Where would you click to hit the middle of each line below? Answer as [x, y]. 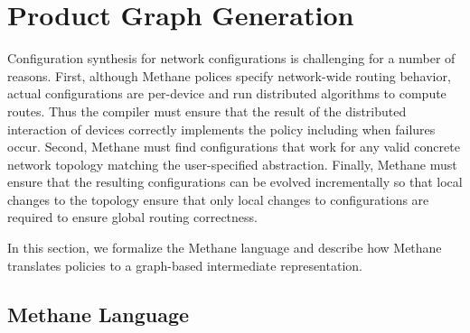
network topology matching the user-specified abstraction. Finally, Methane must [232, 164]
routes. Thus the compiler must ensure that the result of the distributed [207, 111]
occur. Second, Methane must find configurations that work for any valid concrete [234, 147]
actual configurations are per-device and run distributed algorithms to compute [227, 93]
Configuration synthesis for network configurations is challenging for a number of [231, 58]
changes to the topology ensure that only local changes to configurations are [218, 199]
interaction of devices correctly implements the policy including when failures [221, 129]
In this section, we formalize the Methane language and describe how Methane [225, 248]
